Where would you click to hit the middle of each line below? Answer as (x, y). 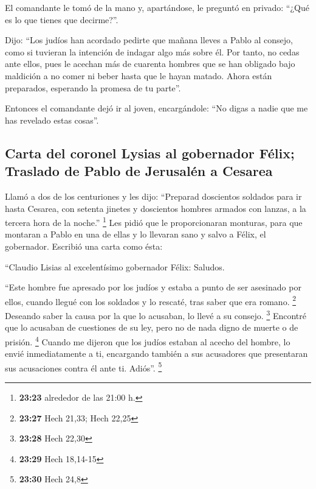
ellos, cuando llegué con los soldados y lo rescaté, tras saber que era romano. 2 (151, 300)
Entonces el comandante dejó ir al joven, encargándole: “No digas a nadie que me (156, 108)
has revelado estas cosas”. (52, 120)
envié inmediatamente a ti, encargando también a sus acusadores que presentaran (156, 354)
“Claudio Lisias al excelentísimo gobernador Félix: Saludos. (115, 266)
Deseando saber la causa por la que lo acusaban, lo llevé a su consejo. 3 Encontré (156, 315)
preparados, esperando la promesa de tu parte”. (93, 87)
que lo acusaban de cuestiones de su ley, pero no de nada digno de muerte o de (152, 327)
